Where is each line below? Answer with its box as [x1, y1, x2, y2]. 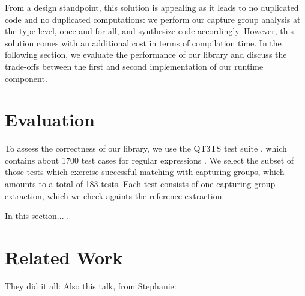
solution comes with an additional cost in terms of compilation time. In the [5, 36, 282, 49]
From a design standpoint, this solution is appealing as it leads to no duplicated [5, 1, 299, 13]
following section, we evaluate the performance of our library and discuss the [5, 48, 287, 61]
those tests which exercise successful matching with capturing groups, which [5, 165, 285, 178]
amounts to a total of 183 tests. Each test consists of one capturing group [5, 177, 276, 190]
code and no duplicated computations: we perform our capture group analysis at [5, 13, 301, 25]
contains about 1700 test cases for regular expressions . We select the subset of [5, 153, 294, 166]
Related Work [5, 245, 123, 270]
